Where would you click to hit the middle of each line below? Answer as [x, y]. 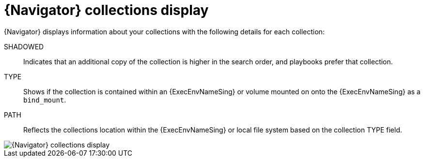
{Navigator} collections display [106, 10]
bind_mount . [45, 100]
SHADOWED [24, 46]
